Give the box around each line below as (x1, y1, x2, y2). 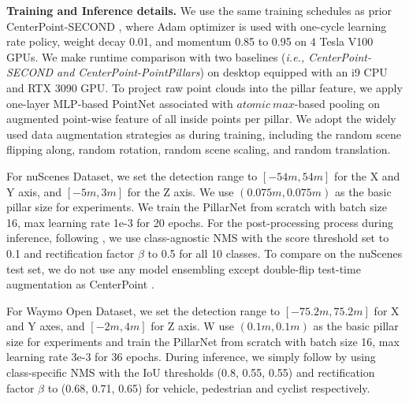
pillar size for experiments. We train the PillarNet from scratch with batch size (6, 199, 387, 215)
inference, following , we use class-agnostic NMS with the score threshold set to (6, 229, 389, 246)
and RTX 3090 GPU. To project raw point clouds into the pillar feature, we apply (6, 79, 403, 95)
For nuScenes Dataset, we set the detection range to (6, 167, 258, 184)
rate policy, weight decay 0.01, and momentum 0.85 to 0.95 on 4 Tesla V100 (6, 33, 374, 50)
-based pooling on (294, 95, 381, 111)
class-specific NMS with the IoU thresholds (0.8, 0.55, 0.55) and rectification (6, 364, 375, 381)
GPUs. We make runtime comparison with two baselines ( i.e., (6, 48, 305, 65)
